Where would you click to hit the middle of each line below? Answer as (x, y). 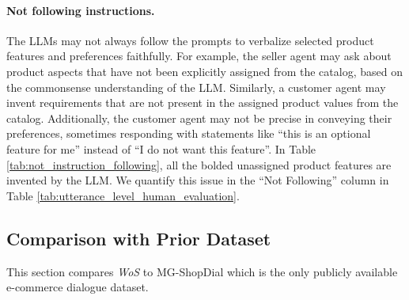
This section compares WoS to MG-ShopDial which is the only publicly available (202, 271)
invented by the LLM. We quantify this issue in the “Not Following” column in (198, 180)
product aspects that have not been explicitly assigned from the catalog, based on (204, 71)
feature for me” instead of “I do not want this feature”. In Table (161, 148)
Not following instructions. (81, 10)
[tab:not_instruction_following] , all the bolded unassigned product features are (199, 164)
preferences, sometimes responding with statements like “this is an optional (189, 133)
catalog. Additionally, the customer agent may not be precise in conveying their (199, 118)
